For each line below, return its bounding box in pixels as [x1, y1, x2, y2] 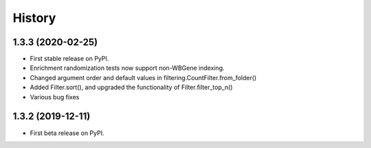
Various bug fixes [30, 92, 80, 101]
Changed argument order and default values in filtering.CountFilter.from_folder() [30, 73, 257, 82]
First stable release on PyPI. [30, 55, 109, 63]
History [12, 10, 56, 25]
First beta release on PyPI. [30, 129, 104, 137]
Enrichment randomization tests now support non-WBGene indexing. [30, 64, 225, 72]
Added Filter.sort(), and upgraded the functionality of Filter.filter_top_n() [30, 83, 233, 92]
